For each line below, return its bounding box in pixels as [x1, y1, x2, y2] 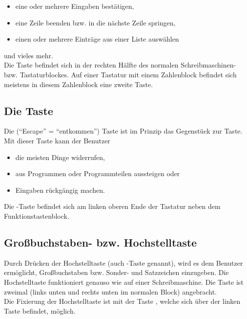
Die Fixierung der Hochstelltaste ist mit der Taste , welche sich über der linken [4, 296, 241, 306]
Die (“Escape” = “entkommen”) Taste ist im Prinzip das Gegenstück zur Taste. [4, 126, 243, 136]
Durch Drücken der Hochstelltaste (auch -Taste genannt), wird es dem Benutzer [4, 257, 243, 268]
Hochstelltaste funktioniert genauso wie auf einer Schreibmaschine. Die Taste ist [4, 276, 244, 287]
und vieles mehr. [4, 50, 53, 60]
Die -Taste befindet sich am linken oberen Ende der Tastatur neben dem [4, 201, 221, 211]
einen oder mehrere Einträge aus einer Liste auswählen [15, 34, 179, 44]
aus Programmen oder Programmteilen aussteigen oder [15, 168, 180, 179]
